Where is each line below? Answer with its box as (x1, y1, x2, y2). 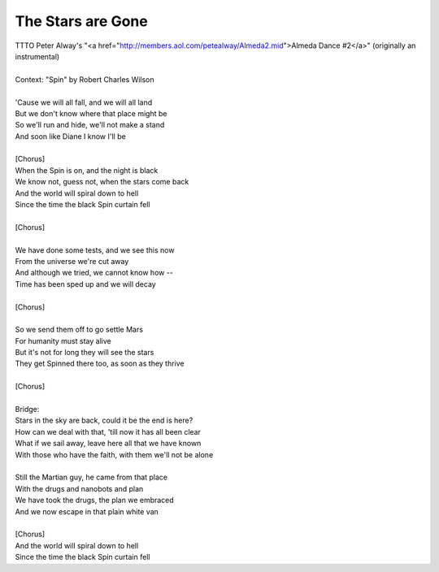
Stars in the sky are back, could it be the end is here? (15, 415, 193, 426)
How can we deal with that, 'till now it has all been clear (15, 427, 201, 436)
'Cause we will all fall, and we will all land (15, 97, 153, 107)
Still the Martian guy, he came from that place (15, 472, 168, 483)
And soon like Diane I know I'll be (15, 131, 126, 141)
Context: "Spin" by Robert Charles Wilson (15, 74, 154, 84)
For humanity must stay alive (15, 336, 111, 345)
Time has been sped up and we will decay (15, 279, 156, 288)
